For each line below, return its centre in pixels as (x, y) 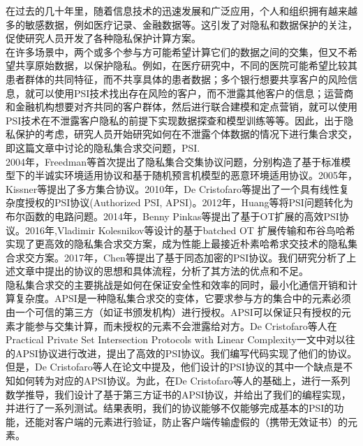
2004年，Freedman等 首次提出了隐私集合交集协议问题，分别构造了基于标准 (173, 161)
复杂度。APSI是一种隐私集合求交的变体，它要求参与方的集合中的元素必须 (183, 298)
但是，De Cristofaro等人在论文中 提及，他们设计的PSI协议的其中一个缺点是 (175, 367)
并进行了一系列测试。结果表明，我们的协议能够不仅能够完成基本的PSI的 (170, 408)
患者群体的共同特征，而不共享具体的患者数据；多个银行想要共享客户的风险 (177, 79)
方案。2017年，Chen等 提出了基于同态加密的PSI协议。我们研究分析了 (191, 257)
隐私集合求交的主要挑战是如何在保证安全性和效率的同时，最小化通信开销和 (177, 284)
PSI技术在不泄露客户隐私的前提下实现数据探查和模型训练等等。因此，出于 (175, 120)
